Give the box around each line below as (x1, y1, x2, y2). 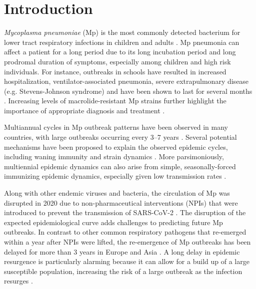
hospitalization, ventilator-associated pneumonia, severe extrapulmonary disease (4, 76, 249, 86)
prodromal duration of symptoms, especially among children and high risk (4, 56, 231, 66)
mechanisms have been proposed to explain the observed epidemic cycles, (4, 141, 228, 152)
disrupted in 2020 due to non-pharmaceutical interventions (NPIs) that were (4, 197, 238, 208)
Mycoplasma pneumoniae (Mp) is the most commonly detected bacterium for (4, 27, 240, 37)
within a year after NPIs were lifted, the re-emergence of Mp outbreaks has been (4, 237, 251, 247)
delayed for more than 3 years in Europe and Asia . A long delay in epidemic (4, 246, 240, 257)
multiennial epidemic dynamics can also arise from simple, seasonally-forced (4, 161, 236, 171)
